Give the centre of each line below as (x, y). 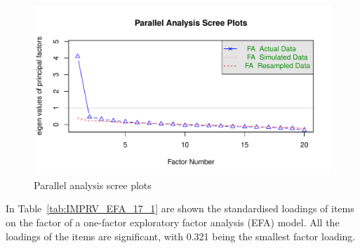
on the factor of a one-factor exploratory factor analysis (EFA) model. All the (173, 222)
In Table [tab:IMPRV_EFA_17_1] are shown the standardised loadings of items (180, 208)
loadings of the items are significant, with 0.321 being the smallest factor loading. (181, 236)
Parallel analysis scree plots (93, 185)
